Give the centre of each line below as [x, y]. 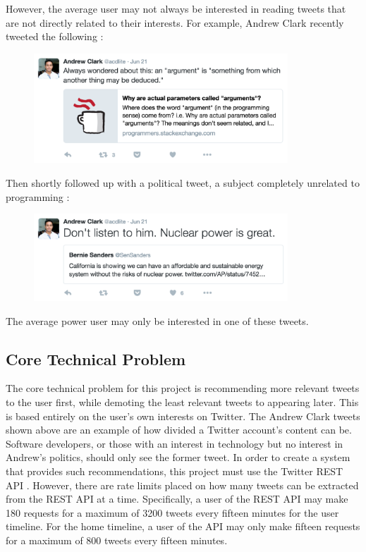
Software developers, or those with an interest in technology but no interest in [175, 443]
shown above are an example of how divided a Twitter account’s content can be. [179, 430]
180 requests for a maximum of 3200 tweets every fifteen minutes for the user [172, 512]
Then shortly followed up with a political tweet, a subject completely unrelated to [183, 182]
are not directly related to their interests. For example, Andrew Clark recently [175, 22]
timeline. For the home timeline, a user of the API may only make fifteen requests [183, 526]
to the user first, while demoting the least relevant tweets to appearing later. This [182, 401]
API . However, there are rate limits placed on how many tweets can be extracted [182, 485]
